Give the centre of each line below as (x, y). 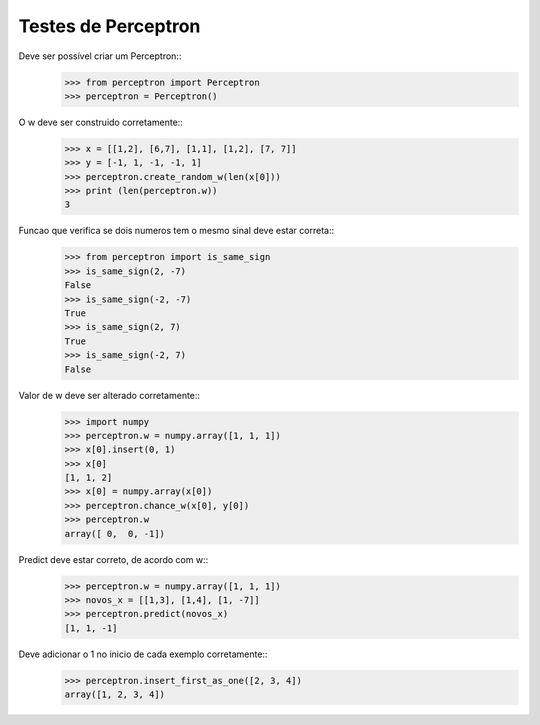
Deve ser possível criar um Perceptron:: (100, 56)
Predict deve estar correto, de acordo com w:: (113, 559)
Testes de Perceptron (109, 26)
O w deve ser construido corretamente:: (101, 122)
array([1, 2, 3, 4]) (114, 694)
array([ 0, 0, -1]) (114, 533)
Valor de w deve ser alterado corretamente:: (109, 395)
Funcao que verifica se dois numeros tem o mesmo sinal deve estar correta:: (176, 231)
